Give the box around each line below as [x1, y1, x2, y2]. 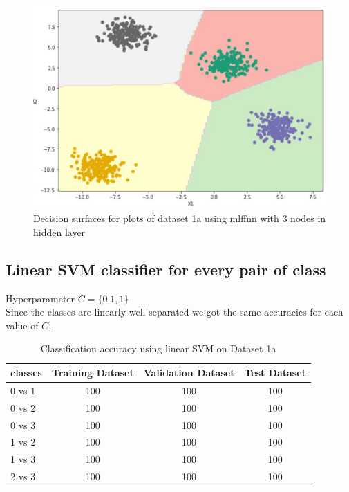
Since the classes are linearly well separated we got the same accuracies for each [6, 304, 343, 319]
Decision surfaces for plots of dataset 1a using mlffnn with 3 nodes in [33, 211, 326, 226]
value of [6, 318, 39, 332]
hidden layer [33, 224, 86, 239]
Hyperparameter [6, 291, 75, 305]
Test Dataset [244, 365, 306, 379]
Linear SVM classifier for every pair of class [6, 258, 326, 280]
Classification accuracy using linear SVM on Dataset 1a [40, 341, 276, 356]
